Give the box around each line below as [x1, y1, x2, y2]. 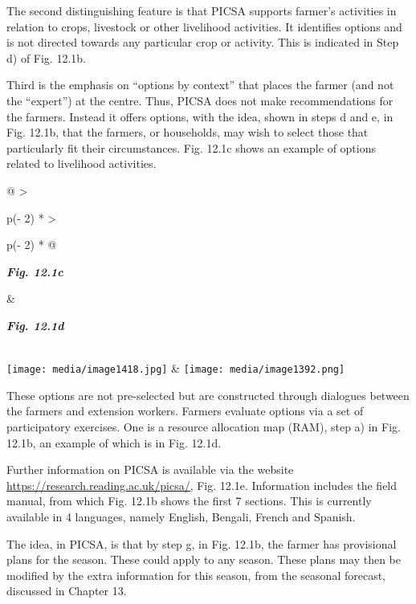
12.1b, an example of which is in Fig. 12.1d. [6, 434, 222, 451]
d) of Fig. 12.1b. [6, 49, 86, 66]
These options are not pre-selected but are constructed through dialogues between [6, 386, 410, 403]
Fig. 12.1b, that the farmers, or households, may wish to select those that [6, 124, 369, 141]
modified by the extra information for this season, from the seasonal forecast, [6, 566, 385, 583]
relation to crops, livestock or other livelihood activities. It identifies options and [6, 18, 402, 35]
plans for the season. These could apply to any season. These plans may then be [6, 551, 402, 568]
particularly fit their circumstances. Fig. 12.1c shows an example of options [6, 139, 377, 156]
